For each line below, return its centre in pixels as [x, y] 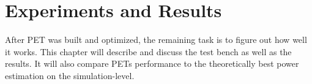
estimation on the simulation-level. [70, 75]
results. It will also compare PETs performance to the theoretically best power [152, 63]
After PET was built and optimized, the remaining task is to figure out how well [156, 40]
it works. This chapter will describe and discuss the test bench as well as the [148, 51]
